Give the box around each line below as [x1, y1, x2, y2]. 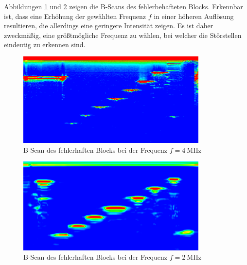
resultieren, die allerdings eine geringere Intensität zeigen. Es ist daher [4, 20, 213, 31]
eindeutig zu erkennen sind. [4, 39, 86, 50]
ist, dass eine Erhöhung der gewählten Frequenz [4, 11, 146, 21]
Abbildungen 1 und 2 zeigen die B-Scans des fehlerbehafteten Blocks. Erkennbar [4, 1, 243, 11]
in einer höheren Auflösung [154, 11, 234, 21]
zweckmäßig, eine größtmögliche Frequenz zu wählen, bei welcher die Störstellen [4, 30, 242, 40]
